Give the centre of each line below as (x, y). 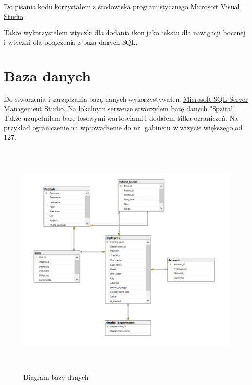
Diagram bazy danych (56, 376)
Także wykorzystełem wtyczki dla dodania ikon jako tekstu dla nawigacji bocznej (125, 32)
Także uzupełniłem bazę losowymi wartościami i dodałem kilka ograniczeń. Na (121, 118)
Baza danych (47, 75)
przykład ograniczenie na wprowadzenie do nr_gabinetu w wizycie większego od (123, 127)
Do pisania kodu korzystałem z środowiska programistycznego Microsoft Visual (122, 6)
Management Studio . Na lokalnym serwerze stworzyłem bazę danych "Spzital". (121, 108)
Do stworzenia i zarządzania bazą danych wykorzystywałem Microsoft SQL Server (126, 99)
